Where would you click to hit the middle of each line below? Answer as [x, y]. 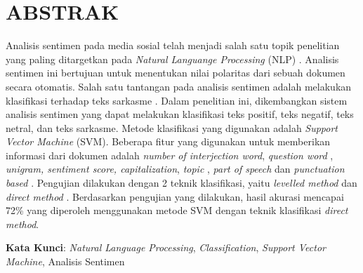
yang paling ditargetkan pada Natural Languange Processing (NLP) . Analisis [172, 59]
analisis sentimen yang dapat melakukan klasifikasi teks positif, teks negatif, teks [180, 114]
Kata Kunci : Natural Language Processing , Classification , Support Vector [166, 247]
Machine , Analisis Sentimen [65, 261]
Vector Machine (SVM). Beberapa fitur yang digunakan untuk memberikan [168, 141]
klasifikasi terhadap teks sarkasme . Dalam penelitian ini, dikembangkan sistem [177, 100]
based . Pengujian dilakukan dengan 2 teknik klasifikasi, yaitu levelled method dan [181, 183]
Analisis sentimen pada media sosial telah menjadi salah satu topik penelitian [173, 45]
